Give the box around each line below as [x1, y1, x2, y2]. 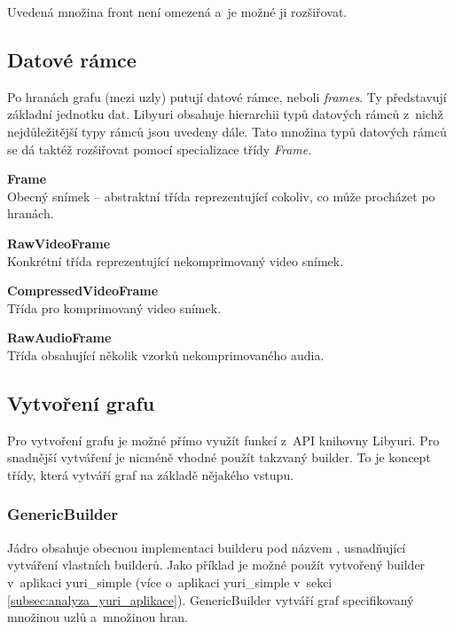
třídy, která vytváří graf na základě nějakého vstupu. [7, 465, 294, 484]
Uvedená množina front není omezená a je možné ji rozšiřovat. [7, 3, 348, 20]
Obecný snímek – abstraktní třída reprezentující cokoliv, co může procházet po [7, 186, 435, 205]
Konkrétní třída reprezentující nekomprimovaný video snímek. [7, 251, 344, 270]
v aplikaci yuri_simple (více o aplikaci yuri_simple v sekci [7, 572, 333, 591]
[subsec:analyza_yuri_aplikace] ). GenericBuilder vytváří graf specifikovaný [7, 590, 414, 609]
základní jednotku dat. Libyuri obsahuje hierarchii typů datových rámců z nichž [7, 105, 443, 123]
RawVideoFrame [7, 233, 111, 252]
